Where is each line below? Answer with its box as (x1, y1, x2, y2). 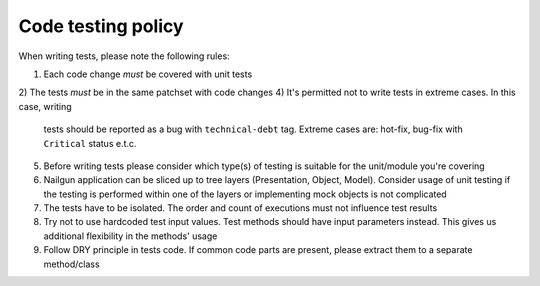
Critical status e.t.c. (43, 137, 137, 149)
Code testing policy (18, 15, 184, 37)
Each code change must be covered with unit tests (43, 68, 253, 80)
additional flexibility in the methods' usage (43, 230, 218, 242)
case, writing (18, 100, 72, 112)
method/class (43, 258, 100, 270)
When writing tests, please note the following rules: (18, 50, 230, 62)
